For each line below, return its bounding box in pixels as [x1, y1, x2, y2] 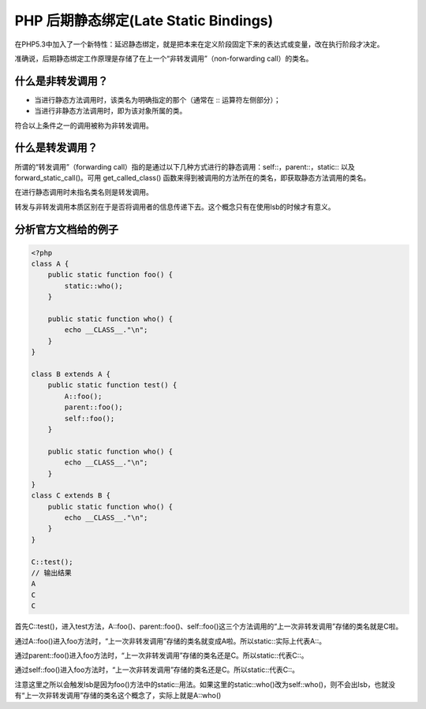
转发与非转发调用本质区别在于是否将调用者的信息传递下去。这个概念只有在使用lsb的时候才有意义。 [14, 202, 335, 211]
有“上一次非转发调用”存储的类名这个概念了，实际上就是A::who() [14, 691, 222, 700]
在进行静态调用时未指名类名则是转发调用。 [14, 188, 153, 197]
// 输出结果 [31, 569, 72, 577]
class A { [31, 259, 69, 268]
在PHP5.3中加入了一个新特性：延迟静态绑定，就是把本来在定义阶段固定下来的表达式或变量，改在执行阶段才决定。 [14, 39, 384, 49]
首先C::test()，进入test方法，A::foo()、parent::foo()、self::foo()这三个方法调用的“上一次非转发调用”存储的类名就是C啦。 [14, 621, 403, 631]
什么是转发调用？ [14, 141, 98, 155]
